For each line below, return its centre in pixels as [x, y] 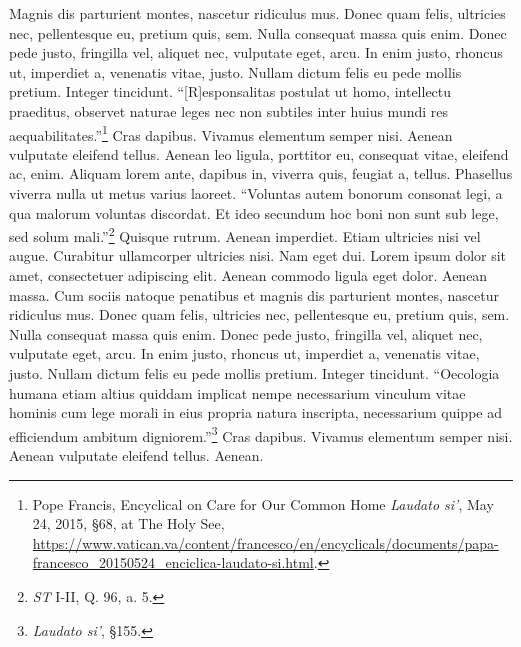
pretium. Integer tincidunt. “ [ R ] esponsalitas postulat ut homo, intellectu [230, 91]
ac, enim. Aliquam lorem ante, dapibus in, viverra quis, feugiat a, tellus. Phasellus [261, 173]
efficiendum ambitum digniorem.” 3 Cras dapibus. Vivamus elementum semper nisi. [261, 434]
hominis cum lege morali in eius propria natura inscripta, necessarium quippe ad [255, 412]
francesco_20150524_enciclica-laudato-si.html [173, 562]
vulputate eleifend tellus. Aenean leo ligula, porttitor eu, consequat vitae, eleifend [259, 153]
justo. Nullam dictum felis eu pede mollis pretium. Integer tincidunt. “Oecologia [254, 373]
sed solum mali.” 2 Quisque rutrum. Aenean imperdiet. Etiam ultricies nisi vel [245, 234]
